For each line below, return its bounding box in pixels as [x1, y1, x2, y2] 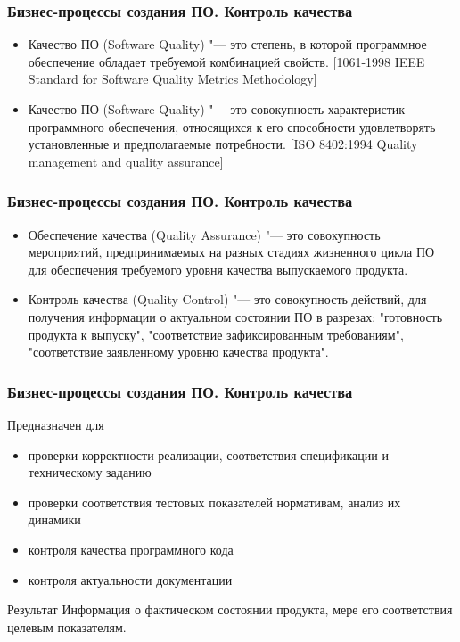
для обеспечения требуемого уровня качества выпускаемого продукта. [28, 259, 408, 278]
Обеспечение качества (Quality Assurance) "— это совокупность [28, 225, 381, 243]
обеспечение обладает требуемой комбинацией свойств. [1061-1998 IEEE [28, 52, 425, 70]
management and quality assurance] [28, 152, 224, 170]
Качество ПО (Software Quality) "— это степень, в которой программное [28, 35, 427, 53]
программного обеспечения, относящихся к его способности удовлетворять [28, 117, 436, 136]
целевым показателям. [7, 617, 127, 636]
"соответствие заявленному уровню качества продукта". [28, 342, 329, 361]
